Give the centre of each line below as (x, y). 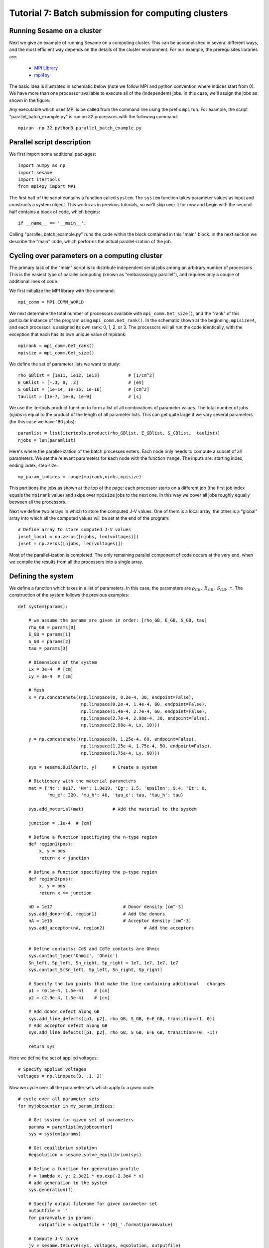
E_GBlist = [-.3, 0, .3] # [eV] (81, 382)
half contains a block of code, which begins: (55, 212)
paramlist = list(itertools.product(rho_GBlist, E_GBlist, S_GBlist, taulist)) (119, 433)
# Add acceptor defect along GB (68, 1026)
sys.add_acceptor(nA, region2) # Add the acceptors (111, 928)
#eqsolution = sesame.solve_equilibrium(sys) (85, 1155)
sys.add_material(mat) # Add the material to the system (112, 809)
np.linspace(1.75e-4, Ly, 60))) (121, 753)
